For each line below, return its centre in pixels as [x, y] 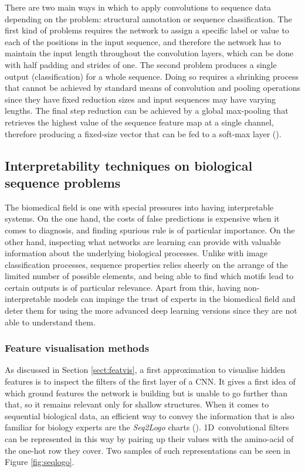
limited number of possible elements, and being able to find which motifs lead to [149, 276]
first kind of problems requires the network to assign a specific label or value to [147, 30]
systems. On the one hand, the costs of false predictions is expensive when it [142, 218]
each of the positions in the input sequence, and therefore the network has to [143, 41]
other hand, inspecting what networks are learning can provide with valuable [143, 241]
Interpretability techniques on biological [129, 165]
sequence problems [63, 182]
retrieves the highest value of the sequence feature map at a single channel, [139, 122]
